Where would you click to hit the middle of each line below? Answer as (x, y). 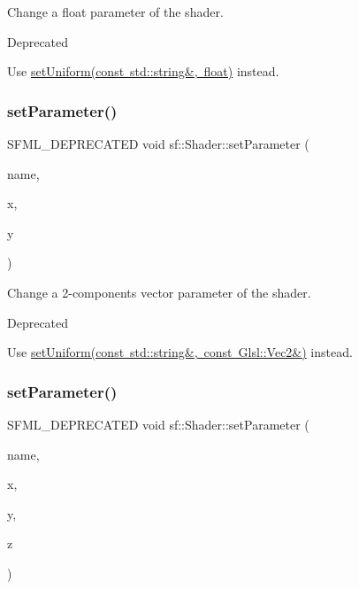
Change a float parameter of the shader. (115, 12)
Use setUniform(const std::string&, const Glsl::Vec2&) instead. (180, 352)
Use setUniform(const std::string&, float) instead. (143, 71)
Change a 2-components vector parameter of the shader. (159, 292)
